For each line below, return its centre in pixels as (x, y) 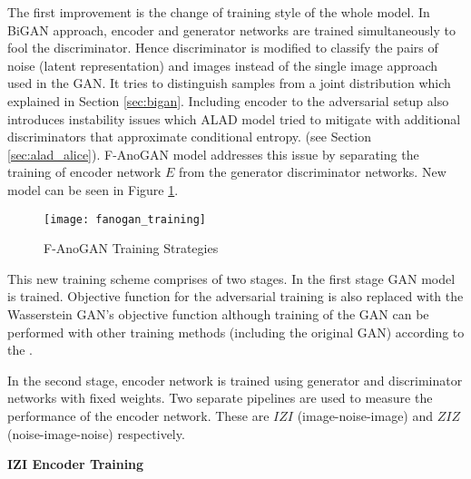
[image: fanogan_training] (125, 219)
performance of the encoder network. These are (138, 415)
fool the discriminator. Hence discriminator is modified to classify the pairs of (223, 48)
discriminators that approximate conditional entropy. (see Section (189, 137)
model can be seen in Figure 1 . (93, 189)
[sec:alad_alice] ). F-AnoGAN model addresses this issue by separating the (213, 154)
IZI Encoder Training (76, 464)
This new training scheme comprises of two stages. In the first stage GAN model (231, 278)
